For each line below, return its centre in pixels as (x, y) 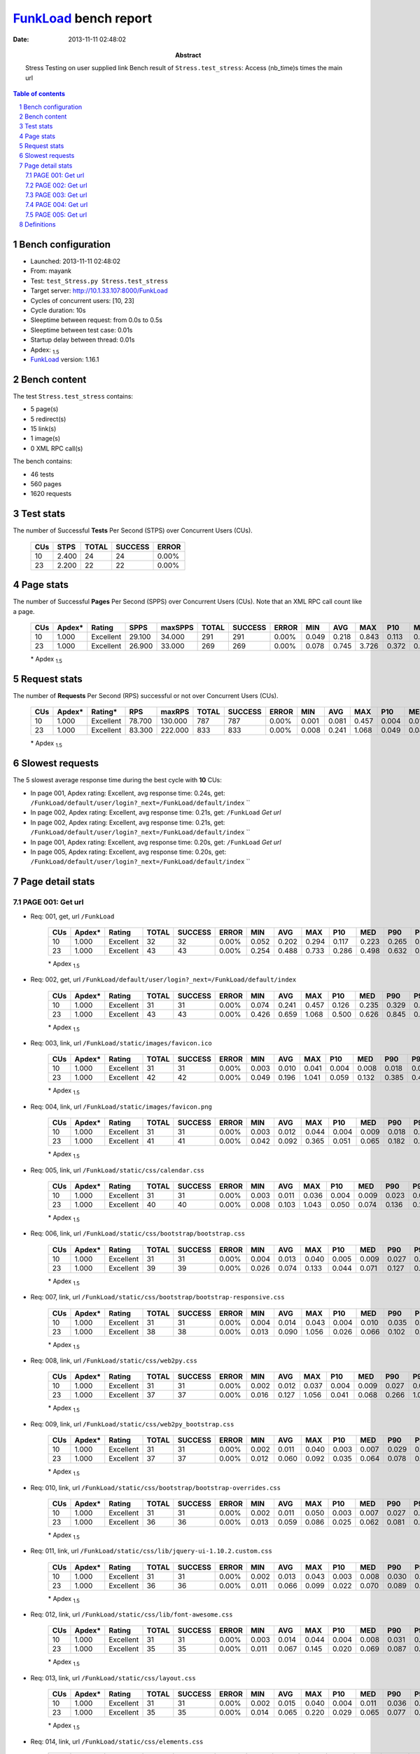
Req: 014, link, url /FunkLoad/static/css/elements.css (117, 1741)
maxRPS (175, 712)
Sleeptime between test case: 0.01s (82, 330)
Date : (21, 39)
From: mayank (51, 271)
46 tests (42, 474)
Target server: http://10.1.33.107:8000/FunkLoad (99, 290)
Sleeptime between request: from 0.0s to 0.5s (96, 320)
